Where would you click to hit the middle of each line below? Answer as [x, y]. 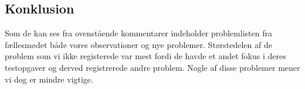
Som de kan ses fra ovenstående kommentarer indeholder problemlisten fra [138, 33]
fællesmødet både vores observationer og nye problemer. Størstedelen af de [138, 44]
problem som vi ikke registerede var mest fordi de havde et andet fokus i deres [145, 56]
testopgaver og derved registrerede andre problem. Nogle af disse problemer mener [152, 67]
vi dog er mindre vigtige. [49, 79]
